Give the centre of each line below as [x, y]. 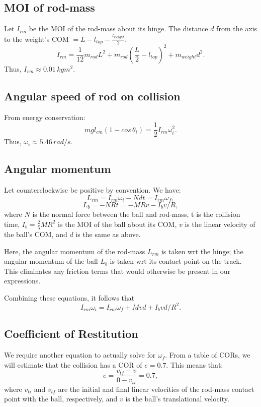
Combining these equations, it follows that [69, 297]
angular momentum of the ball [51, 261]
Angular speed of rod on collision [92, 96]
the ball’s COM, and [36, 234]
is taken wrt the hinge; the [202, 251]
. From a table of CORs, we [208, 355]
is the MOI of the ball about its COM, [117, 224]
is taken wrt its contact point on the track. [176, 261]
